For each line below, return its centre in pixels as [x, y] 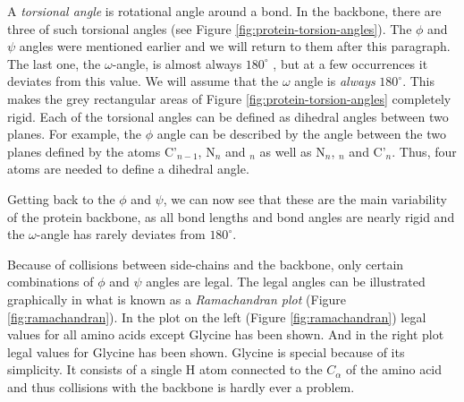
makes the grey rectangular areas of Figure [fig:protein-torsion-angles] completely [229, 98]
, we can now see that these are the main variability [305, 198]
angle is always [335, 81]
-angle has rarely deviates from [121, 234]
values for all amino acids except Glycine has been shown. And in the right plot [226, 334]
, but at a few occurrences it [350, 63]
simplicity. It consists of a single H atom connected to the [165, 369]
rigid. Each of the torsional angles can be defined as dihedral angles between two [228, 116]
